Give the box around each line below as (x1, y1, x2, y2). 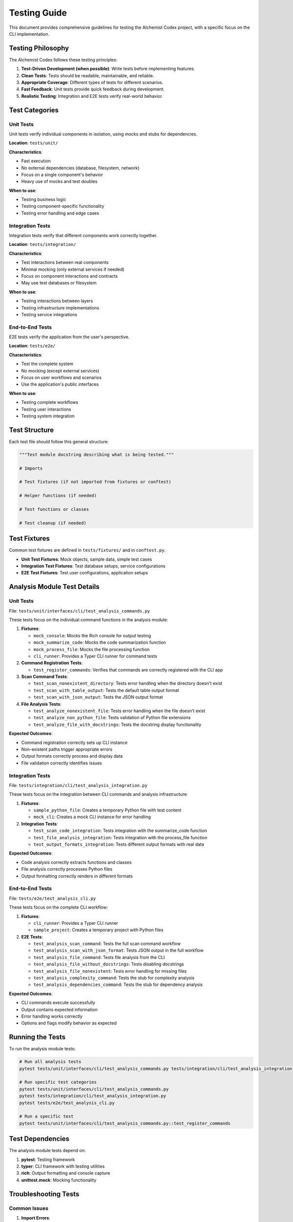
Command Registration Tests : (21, 660, 83, 666)
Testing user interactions (21, 406, 71, 412)
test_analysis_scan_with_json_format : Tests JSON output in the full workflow (33, 947, 204, 953)
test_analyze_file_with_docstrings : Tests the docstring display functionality (33, 721, 202, 727)
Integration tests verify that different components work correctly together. (9, 233, 158, 238)
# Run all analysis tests (19, 1059, 82, 1065)
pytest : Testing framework (21, 1157, 75, 1162)
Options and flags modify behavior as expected (21, 1020, 117, 1026)
